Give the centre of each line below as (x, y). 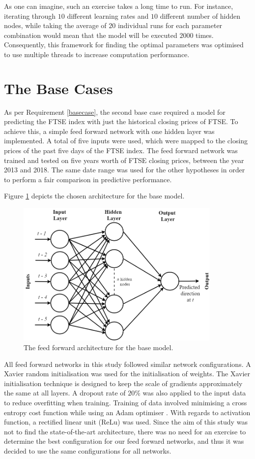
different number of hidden (200, 16)
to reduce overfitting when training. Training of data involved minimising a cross (126, 402)
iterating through (30, 16)
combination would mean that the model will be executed (91, 35)
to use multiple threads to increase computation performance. (97, 54)
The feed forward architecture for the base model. (99, 347)
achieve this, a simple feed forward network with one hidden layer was (109, 131)
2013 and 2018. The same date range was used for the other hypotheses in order (125, 170)
